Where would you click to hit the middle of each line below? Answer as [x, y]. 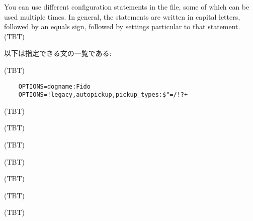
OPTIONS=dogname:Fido [54, 86]
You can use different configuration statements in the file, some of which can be [127, 7]
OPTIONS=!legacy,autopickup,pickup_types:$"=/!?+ [103, 95]
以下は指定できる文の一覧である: [58, 53]
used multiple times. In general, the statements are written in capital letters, [122, 16]
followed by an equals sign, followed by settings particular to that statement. [122, 26]
